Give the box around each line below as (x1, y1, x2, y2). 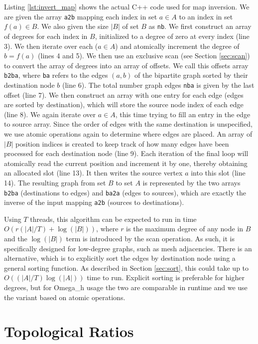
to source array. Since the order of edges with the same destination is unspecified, (4, 119, 253, 129)
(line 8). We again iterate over (4, 109, 96, 119)
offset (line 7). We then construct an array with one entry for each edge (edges (4, 89, 244, 100)
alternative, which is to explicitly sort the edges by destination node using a (4, 253, 236, 263)
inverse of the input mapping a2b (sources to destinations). (4, 197, 184, 207)
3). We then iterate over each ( (4, 40, 98, 51)
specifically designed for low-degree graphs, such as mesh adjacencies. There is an (4, 243, 252, 253)
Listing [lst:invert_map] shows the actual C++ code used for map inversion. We (4, 1, 250, 11)
